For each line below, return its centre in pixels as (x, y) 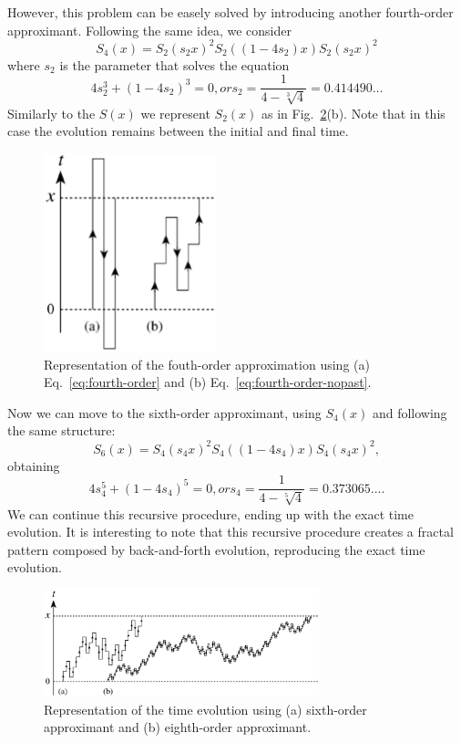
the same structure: (61, 430)
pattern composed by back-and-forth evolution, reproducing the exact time (216, 549)
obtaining (34, 465)
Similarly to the (51, 113)
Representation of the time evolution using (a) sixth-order (205, 709)
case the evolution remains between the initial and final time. (178, 131)
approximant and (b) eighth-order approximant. (178, 727)
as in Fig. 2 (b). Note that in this (353, 113)
